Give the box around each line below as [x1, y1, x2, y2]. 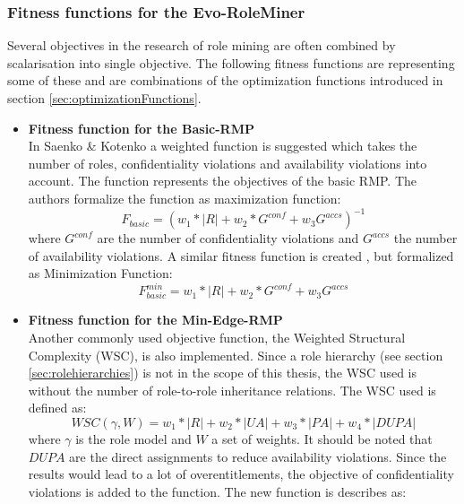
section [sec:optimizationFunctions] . [7, 89, 202, 107]
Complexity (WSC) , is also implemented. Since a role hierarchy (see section [28, 345, 443, 364]
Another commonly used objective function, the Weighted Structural [28, 327, 406, 346]
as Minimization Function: [28, 264, 173, 282]
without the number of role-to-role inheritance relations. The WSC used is [28, 380, 436, 399]
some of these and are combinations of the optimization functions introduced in [7, 71, 443, 90]
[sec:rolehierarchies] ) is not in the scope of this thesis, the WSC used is [28, 363, 417, 382]
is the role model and [75, 429, 192, 448]
